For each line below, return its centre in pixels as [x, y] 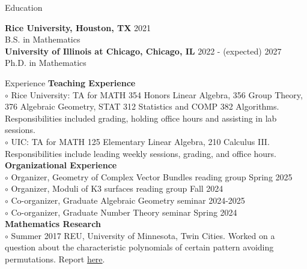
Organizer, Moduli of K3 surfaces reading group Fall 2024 [117, 188]
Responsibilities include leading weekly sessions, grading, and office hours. [141, 153]
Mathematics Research [53, 224]
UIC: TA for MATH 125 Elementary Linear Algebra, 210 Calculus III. [140, 141]
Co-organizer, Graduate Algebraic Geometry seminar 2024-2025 [128, 200]
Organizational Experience [61, 165]
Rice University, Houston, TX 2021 [78, 27]
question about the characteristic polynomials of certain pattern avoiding [139, 247]
